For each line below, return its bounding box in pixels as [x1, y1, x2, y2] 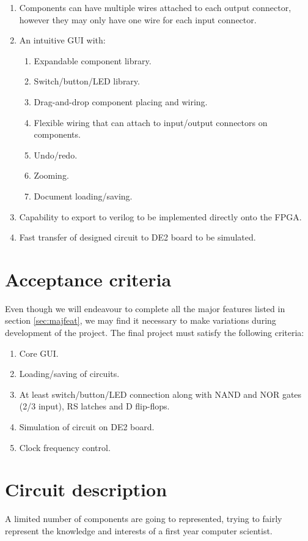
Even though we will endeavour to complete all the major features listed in [5, 302, 285, 315]
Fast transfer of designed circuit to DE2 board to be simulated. [19, 231, 256, 244]
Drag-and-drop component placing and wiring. [34, 95, 208, 108]
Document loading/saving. [34, 189, 133, 202]
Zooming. [34, 169, 69, 182]
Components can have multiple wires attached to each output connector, [19, 1, 291, 13]
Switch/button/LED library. [34, 75, 140, 88]
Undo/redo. [34, 148, 78, 161]
